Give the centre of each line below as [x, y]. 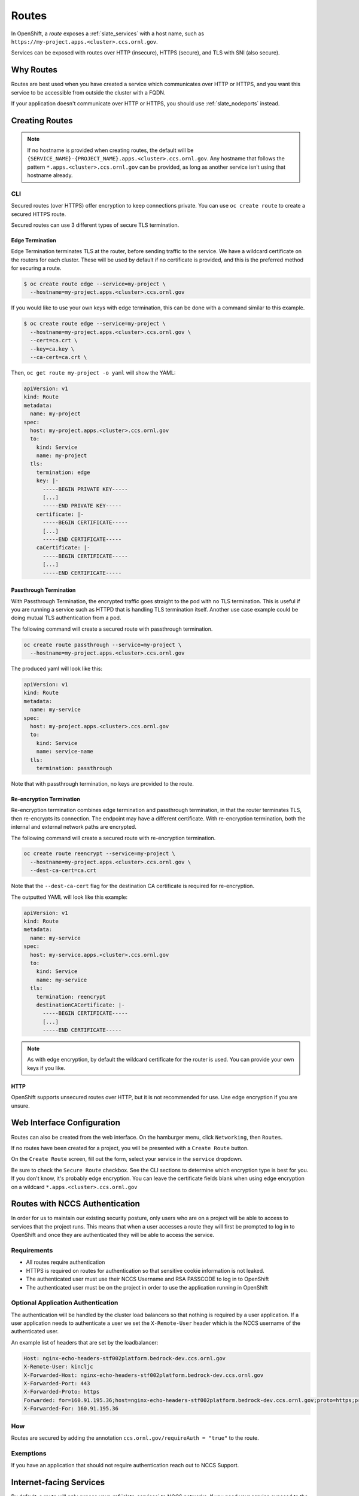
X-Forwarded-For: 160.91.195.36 [71, 1409]
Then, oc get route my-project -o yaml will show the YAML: [93, 373]
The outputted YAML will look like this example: [69, 897]
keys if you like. [46, 1068]
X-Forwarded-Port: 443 [57, 1383]
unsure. [20, 1106]
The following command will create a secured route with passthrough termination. [112, 629]
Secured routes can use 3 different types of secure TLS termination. [95, 225]
